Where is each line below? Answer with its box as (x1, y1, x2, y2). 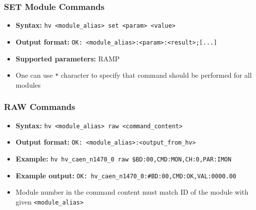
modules (15, 79, 41, 90)
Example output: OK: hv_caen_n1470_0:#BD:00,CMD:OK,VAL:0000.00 (15, 170, 236, 180)
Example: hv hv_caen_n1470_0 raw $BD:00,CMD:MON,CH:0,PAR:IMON (15, 153, 232, 163)
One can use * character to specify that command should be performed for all (15, 70, 252, 80)
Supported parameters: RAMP (15, 53, 120, 63)
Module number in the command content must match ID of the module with (15, 187, 249, 197)
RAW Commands (4, 101, 75, 113)
